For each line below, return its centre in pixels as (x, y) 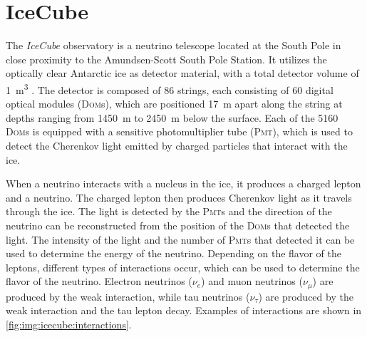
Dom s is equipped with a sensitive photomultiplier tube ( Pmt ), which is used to (179, 131)
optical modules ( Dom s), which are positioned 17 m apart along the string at (174, 104)
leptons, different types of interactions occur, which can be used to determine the (183, 267)
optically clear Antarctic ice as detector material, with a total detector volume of (182, 73)
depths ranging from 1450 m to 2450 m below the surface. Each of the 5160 (172, 117)
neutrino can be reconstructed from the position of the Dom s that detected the (178, 225)
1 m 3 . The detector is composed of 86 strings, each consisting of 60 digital (170, 88)
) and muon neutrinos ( (252, 281)
